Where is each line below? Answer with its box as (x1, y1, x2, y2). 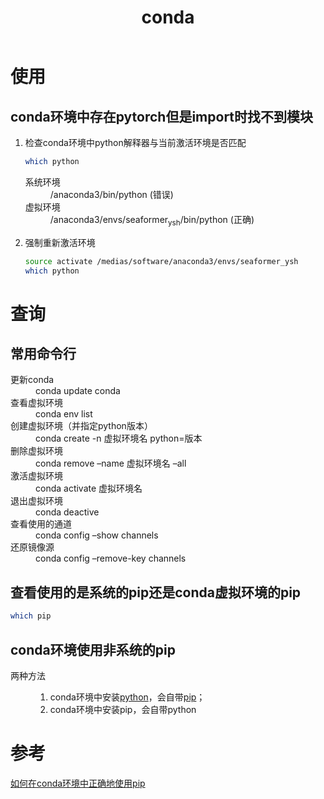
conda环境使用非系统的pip (10, 641, 176, 658)
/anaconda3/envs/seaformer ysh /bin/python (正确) (49, 213, 255, 228)
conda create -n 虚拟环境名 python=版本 (35, 432, 203, 445)
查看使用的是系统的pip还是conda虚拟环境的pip (10, 584, 302, 601)
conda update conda (35, 385, 121, 397)
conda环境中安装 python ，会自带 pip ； (49, 691, 206, 703)
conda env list (35, 408, 93, 420)
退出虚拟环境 (10, 495, 63, 507)
